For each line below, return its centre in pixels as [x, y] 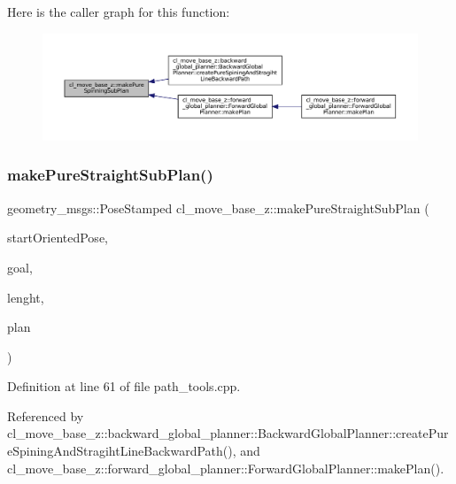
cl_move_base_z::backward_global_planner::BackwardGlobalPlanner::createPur [228, 433]
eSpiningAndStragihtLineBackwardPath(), [122, 451]
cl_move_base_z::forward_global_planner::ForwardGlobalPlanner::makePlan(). [226, 468]
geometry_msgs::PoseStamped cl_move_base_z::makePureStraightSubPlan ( [218, 207]
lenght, [26, 297]
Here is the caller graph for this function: [119, 12]
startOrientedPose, [58, 238]
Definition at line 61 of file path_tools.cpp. [124, 386]
